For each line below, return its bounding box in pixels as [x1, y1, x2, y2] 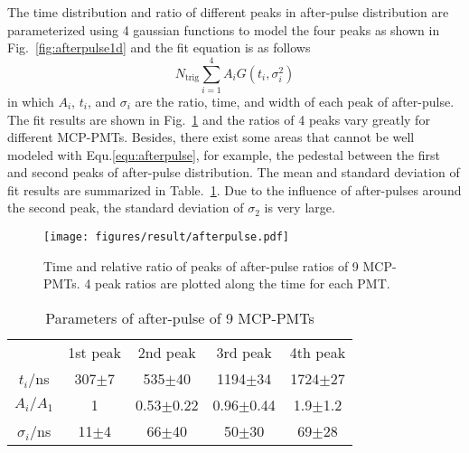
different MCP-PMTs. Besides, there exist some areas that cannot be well [7, 127, 415, 146]
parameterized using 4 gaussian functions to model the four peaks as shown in [7, 20, 440, 39]
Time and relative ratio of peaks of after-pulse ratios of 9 [43, 256, 359, 275]
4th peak [289, 341, 346, 363]
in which [7, 91, 54, 110]
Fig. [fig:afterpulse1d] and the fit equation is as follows [7, 38, 311, 57]
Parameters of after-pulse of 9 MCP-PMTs [45, 307, 314, 328]
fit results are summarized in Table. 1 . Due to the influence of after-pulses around [7, 180, 462, 199]
